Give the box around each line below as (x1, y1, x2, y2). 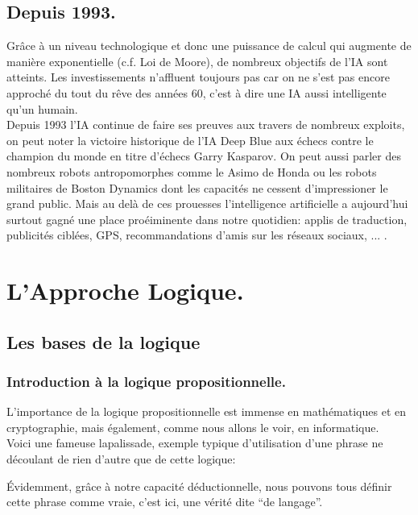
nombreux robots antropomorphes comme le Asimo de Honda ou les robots (6, 163, 377, 180)
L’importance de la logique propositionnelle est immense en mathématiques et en (6, 403, 406, 420)
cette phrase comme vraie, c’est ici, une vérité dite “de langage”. (6, 493, 323, 510)
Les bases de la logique (6, 329, 201, 354)
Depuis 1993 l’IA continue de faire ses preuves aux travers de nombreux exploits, (6, 116, 405, 133)
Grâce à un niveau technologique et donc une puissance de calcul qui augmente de (6, 37, 412, 54)
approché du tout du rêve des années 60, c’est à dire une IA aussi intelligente (6, 84, 387, 101)
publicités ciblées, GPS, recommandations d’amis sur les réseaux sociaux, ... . (6, 226, 387, 243)
